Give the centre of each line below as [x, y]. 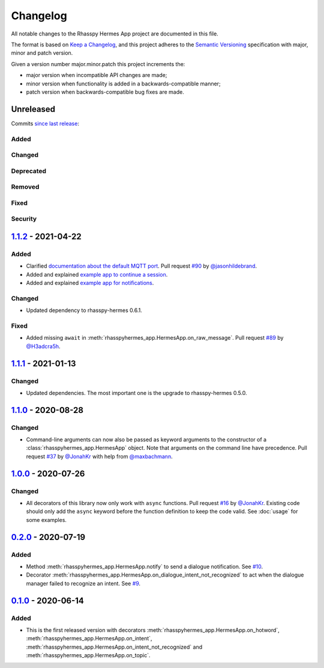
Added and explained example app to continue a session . [97, 274]
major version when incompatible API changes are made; [97, 75]
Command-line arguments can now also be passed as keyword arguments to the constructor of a [146, 440]
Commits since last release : [45, 123]
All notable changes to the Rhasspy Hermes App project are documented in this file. [115, 34]
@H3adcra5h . [43, 346]
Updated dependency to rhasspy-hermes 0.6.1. [84, 310]
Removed [25, 187]
